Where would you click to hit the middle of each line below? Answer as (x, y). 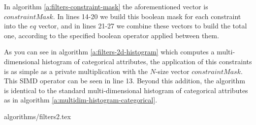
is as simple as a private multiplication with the (76, 71)
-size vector (172, 71)
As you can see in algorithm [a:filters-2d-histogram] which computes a (109, 52)
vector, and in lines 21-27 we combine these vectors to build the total (143, 26)
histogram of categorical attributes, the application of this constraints (147, 61)
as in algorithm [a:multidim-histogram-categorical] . (81, 100)
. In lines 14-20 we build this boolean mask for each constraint (147, 16)
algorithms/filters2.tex (37, 116)
